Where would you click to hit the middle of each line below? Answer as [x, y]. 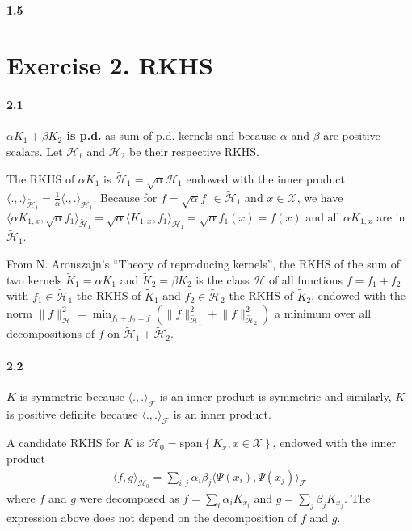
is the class [223, 279]
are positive [352, 135]
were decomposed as [129, 497]
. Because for [125, 197]
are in [391, 216]
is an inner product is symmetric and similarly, [275, 396]
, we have [320, 197]
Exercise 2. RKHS [110, 65]
